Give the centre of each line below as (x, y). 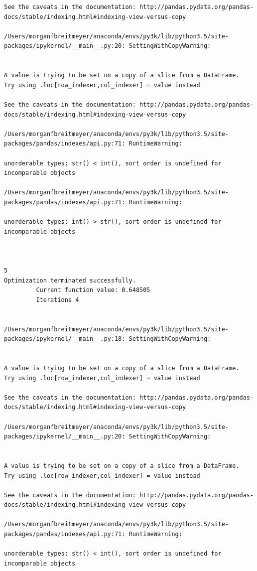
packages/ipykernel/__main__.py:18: (65, 339)
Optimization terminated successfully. (70, 280)
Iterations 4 (58, 300)
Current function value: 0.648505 (93, 290)
